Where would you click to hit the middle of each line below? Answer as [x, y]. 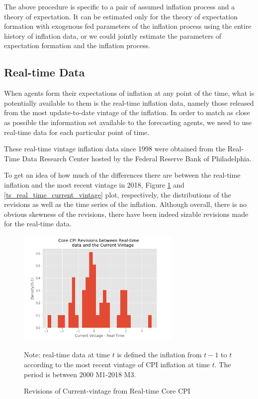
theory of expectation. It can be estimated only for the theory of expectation [121, 16]
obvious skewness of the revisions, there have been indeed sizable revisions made [126, 214]
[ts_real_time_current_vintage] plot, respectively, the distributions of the [118, 194]
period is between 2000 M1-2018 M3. [80, 374]
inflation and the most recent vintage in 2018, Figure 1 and [94, 184]
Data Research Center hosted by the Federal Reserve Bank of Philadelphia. [137, 158]
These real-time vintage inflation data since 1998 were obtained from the [115, 149]
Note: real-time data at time [67, 355]
